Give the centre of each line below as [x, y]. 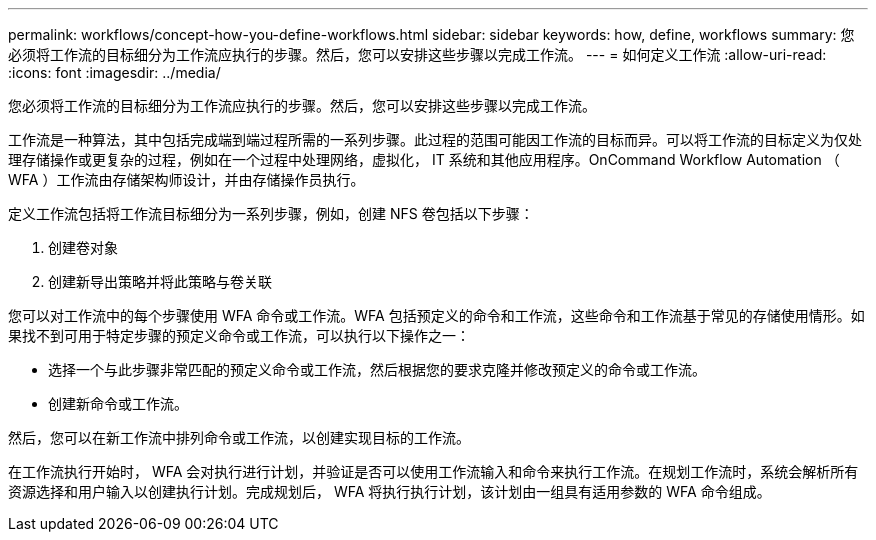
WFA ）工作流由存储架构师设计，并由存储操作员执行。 [186, 179]
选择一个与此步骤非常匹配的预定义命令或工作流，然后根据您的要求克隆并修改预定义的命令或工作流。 [377, 369]
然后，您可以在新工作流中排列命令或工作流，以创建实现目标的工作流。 [239, 437]
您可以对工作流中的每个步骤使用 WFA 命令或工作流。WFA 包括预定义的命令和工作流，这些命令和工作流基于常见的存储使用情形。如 [436, 315]
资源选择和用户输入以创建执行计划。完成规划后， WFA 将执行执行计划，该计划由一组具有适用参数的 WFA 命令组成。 [389, 491]
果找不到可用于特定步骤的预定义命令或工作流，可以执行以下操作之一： [239, 335]
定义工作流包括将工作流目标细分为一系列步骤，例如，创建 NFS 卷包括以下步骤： [271, 213]
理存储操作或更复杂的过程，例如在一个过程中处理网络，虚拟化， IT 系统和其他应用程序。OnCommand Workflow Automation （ [424, 159]
